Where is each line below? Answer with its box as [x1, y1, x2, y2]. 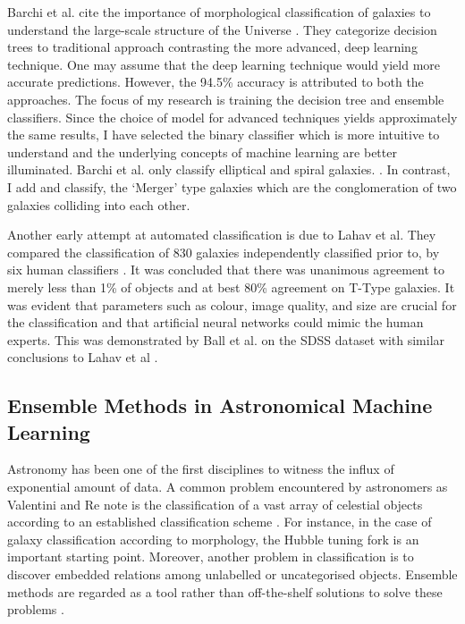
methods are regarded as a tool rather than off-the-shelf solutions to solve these [7, 582, 443, 601]
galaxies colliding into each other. [7, 195, 190, 214]
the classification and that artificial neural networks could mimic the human [7, 313, 424, 332]
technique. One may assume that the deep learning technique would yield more [7, 55, 440, 73]
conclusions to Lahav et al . [7, 348, 158, 367]
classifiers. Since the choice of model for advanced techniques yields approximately [7, 107, 458, 126]
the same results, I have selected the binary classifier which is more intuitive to [7, 125, 440, 144]
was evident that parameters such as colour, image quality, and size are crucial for [7, 295, 457, 314]
